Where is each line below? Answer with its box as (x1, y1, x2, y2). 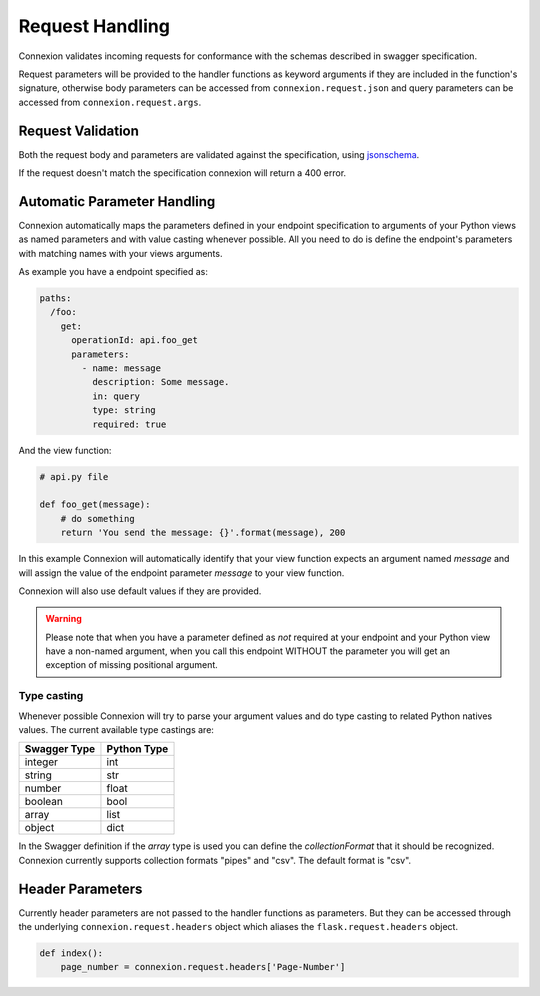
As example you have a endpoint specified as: (18, 266, 209, 278)
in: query (91, 390, 140, 402)
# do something (60, 513, 135, 524)
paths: (39, 293, 72, 304)
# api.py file (39, 471, 109, 482)
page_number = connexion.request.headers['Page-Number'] (60, 961, 346, 973)
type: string (91, 405, 157, 416)
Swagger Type (24, 742, 96, 756)
